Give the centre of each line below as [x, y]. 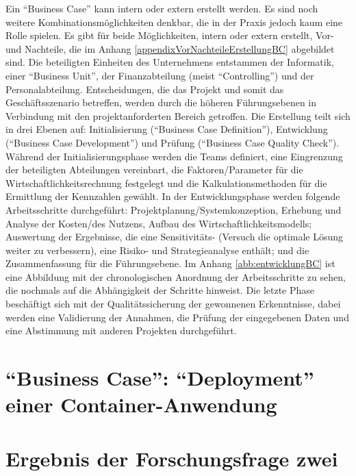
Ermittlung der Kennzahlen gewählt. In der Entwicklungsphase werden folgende [173, 196]
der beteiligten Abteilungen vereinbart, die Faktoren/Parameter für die [154, 170]
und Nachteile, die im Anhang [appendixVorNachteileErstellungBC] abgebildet [170, 48]
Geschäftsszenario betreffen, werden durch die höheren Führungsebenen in [161, 102]
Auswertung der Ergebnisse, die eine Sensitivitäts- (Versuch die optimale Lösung [175, 237]
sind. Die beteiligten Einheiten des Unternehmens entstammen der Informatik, [170, 62]
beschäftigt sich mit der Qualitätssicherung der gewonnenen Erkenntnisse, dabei [173, 304]
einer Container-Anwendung [141, 404]
